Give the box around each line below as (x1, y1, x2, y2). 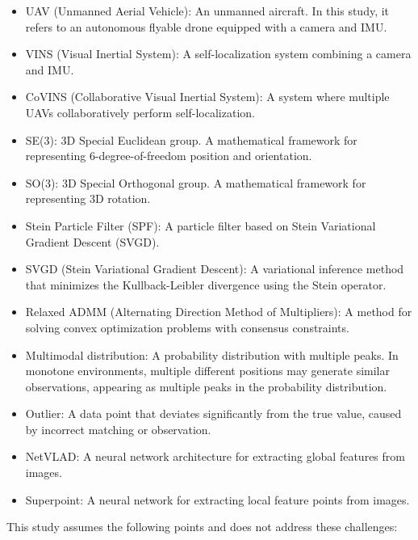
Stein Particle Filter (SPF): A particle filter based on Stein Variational (25, 217, 376, 234)
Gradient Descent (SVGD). (25, 233, 160, 250)
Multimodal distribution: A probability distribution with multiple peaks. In (25, 346, 399, 363)
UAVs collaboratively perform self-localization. (25, 103, 255, 120)
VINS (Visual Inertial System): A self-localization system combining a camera (25, 45, 412, 62)
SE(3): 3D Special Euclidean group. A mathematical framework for (25, 131, 357, 148)
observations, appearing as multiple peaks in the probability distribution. (25, 378, 387, 394)
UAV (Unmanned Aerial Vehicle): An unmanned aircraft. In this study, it (25, 2, 390, 19)
